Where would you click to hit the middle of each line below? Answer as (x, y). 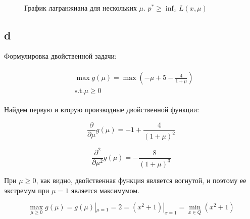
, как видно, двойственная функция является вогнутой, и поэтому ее (141, 180)
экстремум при (27, 190)
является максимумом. (105, 190)
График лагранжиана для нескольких (81, 7)
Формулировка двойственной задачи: (60, 56)
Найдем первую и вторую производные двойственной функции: (102, 109)
